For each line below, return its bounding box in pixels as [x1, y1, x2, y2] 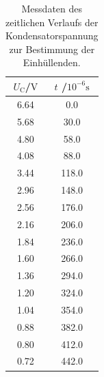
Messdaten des [21, 1, 83, 15]
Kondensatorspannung [5, 28, 99, 43]
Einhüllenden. [23, 55, 81, 70]
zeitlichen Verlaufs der [5, 14, 99, 29]
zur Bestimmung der [9, 41, 95, 56]
